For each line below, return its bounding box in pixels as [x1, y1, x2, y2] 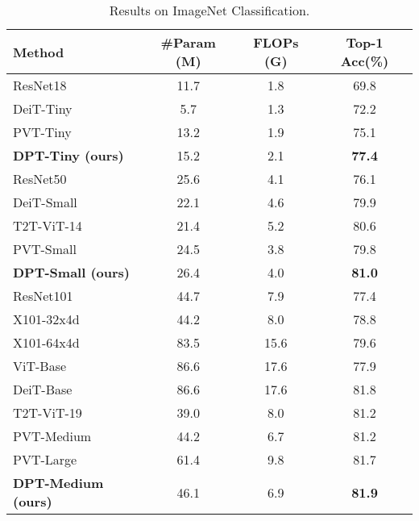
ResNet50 [13, 169, 67, 188]
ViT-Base [13, 356, 67, 375]
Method [13, 42, 64, 61]
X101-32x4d [13, 310, 80, 328]
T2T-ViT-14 [13, 216, 82, 235]
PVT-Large [13, 450, 77, 469]
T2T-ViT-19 [13, 403, 82, 422]
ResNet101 [13, 286, 73, 305]
